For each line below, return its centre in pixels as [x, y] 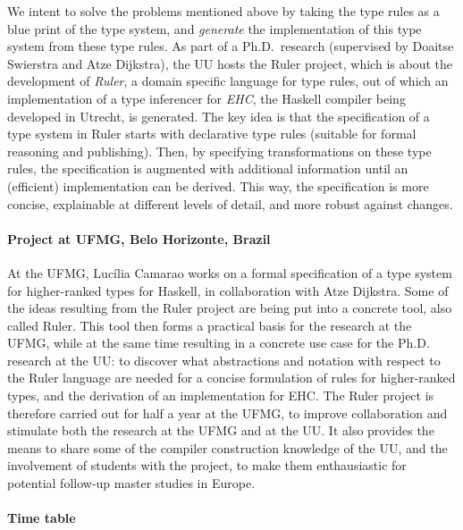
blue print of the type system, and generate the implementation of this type [215, 28]
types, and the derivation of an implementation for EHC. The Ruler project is [221, 395]
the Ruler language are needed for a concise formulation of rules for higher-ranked [231, 378]
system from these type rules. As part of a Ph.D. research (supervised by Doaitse [231, 46]
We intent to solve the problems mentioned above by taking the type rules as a [223, 11]
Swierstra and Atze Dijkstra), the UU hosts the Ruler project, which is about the [230, 63]
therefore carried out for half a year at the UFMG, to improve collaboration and [227, 412]
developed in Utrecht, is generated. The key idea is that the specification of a [219, 116]
